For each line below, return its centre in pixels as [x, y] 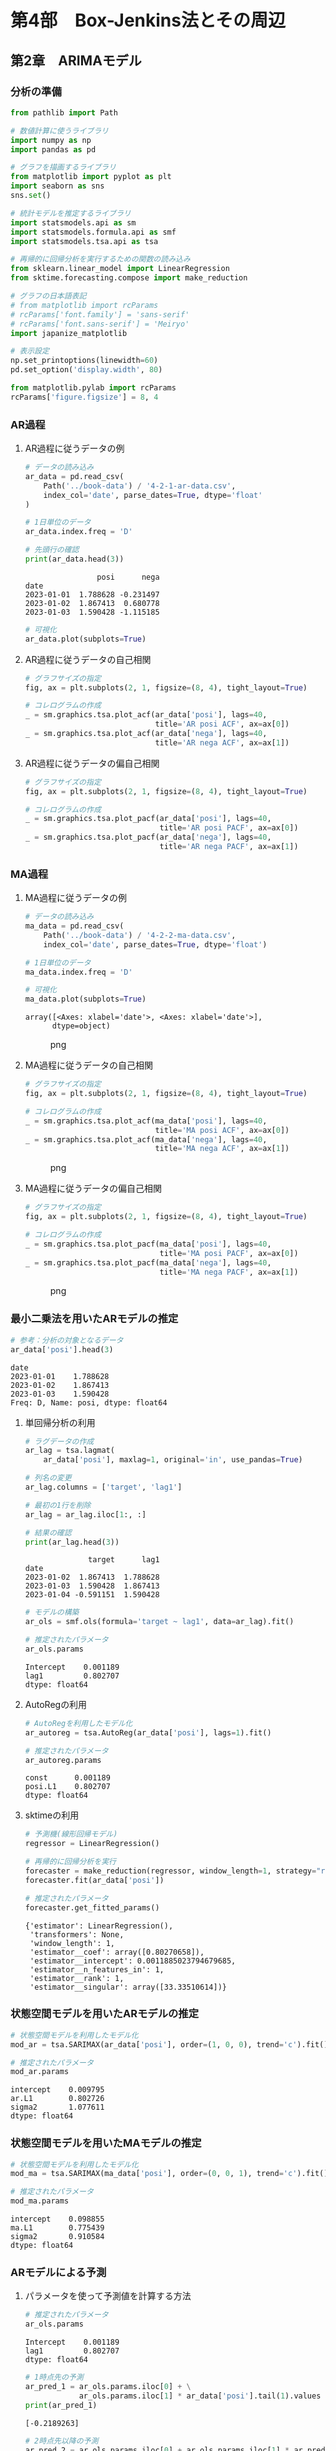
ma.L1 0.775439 [57, 2228]
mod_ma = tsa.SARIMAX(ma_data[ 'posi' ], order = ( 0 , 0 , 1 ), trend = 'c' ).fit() [169, 2174]
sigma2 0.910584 [57, 2237]
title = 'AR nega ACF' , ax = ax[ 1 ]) [222, 742]
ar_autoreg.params [63, 1760]
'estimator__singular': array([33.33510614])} [128, 1987]
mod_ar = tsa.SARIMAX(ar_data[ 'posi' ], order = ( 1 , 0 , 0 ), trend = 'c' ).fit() [169, 2044]
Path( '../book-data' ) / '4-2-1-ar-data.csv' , [140, 486]
